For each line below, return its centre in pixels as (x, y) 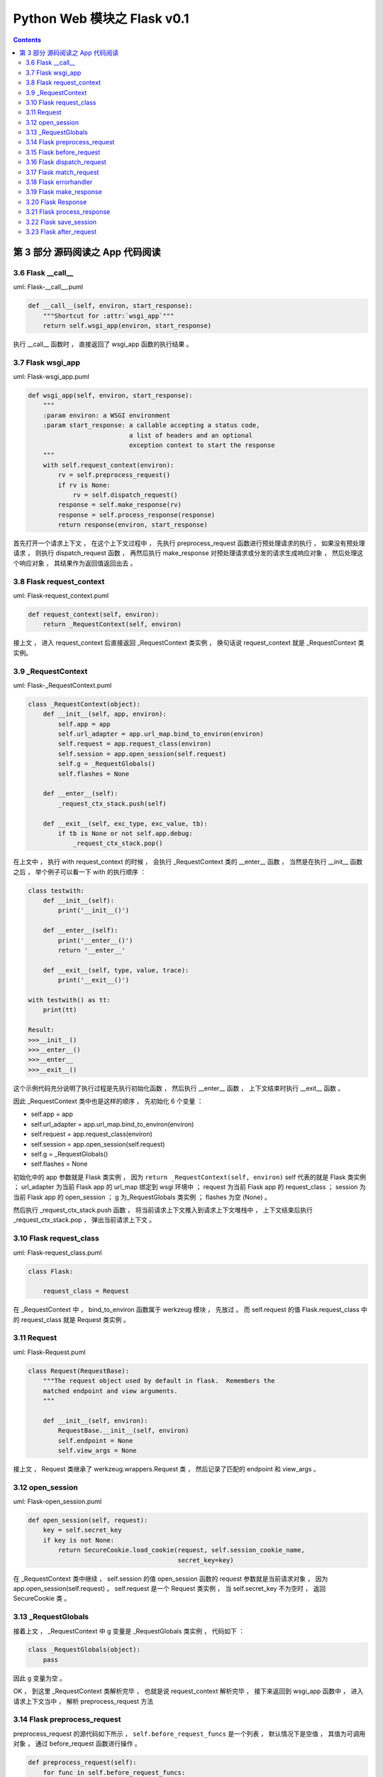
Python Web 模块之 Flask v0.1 (101, 18)
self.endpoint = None (95, 1440)
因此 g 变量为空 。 (40, 1678)
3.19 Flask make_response (64, 192)
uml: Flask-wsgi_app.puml (51, 377)
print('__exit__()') (94, 980)
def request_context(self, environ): (94, 614)
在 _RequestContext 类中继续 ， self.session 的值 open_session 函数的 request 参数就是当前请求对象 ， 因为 (171, 1579)
